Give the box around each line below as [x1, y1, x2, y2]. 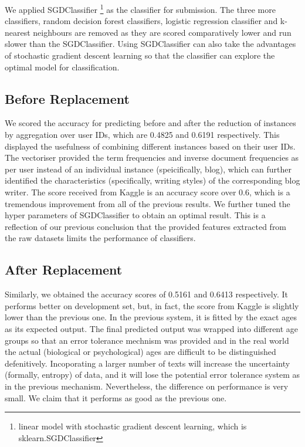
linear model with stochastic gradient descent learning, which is [18, 420, 247, 432]
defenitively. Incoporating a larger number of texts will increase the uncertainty [5, 357, 290, 369]
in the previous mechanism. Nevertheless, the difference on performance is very [5, 380, 289, 392]
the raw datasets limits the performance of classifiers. [5, 232, 196, 244]
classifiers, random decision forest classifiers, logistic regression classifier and [5, 15, 278, 27]
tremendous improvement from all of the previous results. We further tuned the [5, 197, 290, 209]
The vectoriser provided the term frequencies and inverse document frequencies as [5, 151, 299, 164]
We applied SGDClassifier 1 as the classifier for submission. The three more [5, 2, 276, 15]
